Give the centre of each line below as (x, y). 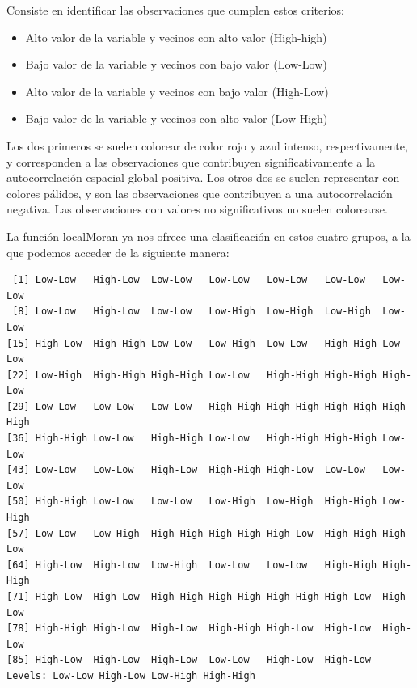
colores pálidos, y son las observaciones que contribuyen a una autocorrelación (200, 193)
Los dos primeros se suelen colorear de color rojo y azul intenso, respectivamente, (207, 145)
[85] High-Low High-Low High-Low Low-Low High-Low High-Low (189, 660)
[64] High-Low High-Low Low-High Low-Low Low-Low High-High (192, 565)
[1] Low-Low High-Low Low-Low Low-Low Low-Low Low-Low (189, 280)
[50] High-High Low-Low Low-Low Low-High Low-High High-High (192, 502)
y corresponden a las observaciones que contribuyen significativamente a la (191, 161)
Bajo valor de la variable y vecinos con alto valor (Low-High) (177, 118)
